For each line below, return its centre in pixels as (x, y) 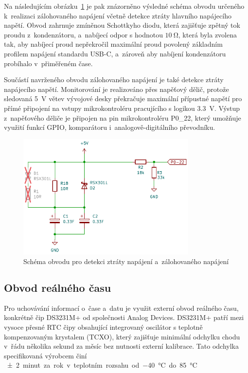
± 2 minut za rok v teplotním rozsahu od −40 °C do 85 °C (102, 365)
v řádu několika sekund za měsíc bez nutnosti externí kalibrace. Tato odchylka (121, 346)
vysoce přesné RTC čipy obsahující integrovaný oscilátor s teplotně (103, 327)
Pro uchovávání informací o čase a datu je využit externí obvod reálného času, (121, 308)
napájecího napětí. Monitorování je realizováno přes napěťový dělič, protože (116, 89)
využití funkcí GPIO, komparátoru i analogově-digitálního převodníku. (110, 127)
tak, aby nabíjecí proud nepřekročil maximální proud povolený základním (113, 44)
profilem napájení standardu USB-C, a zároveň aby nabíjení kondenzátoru (115, 53)
